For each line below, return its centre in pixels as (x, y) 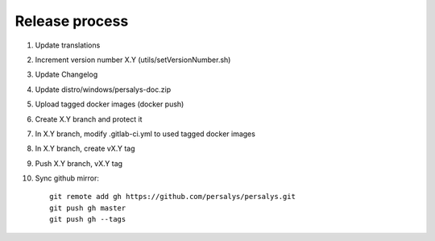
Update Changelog (66, 75)
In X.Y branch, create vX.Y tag (85, 148)
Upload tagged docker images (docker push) (110, 104)
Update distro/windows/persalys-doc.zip (103, 89)
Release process (72, 21)
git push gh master (88, 208)
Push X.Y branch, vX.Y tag (79, 163)
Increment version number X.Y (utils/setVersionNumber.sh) (133, 60)
